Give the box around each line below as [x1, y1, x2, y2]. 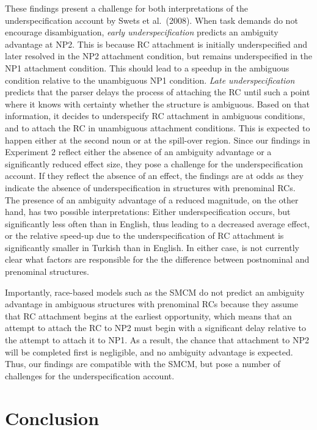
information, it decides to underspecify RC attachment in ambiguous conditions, [5, 109, 305, 122]
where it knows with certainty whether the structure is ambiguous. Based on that [5, 97, 310, 110]
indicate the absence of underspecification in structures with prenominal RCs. [5, 181, 296, 194]
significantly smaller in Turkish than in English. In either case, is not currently [5, 241, 299, 253]
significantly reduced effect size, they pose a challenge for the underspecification [5, 157, 304, 170]
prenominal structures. [5, 265, 89, 278]
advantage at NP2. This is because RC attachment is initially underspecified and [5, 37, 308, 50]
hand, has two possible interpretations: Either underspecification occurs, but [5, 205, 291, 218]
